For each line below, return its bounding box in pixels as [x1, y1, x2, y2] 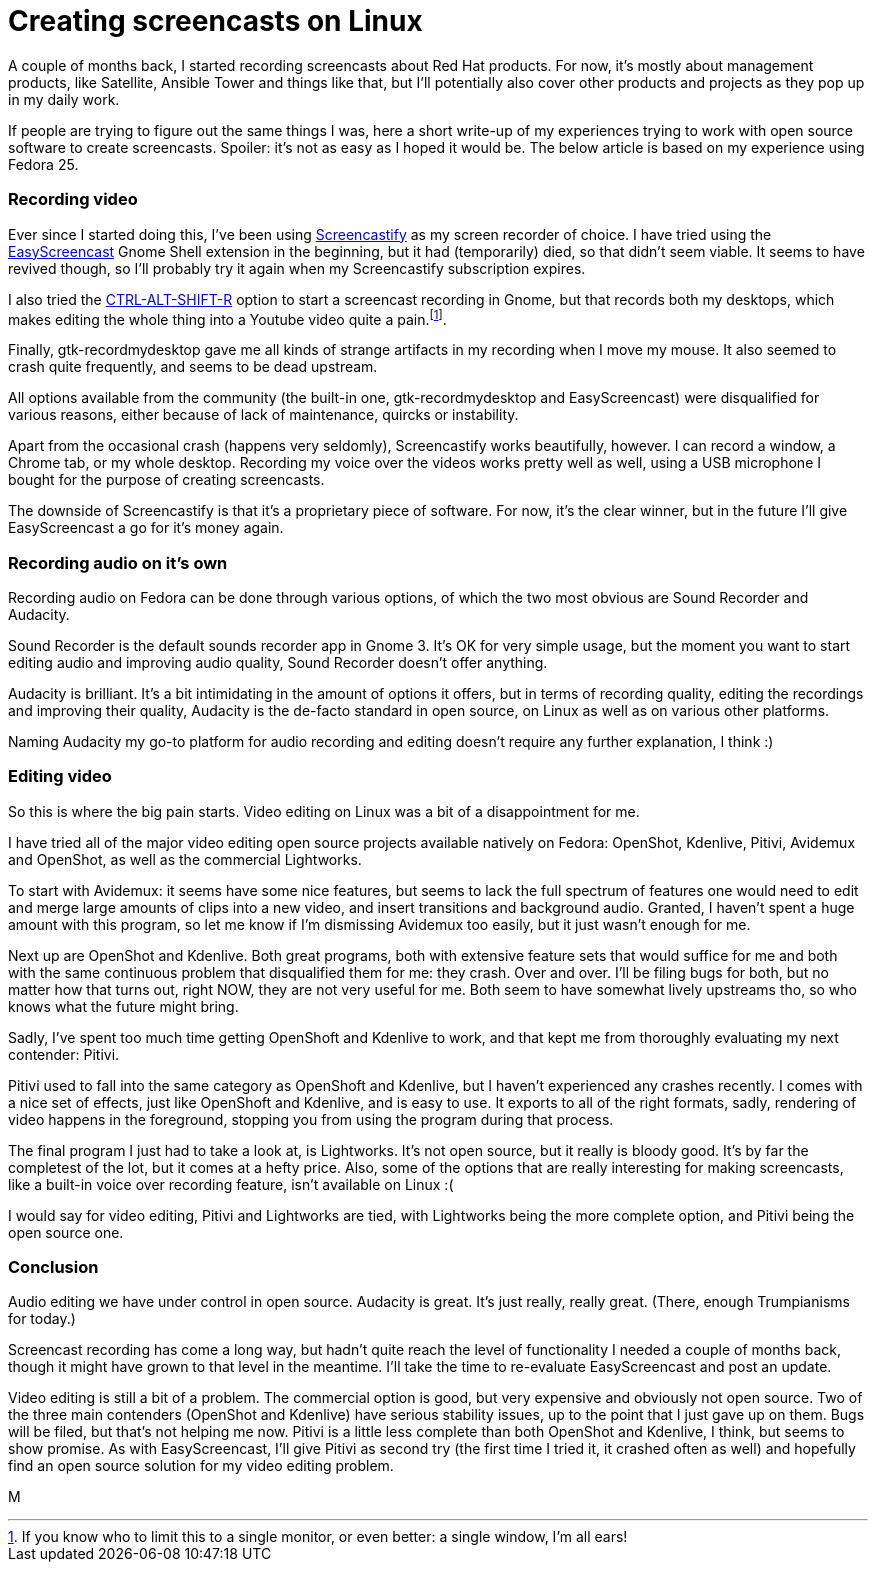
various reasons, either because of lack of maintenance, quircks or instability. [8, 406, 519, 424]
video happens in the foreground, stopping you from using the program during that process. [8, 1110, 614, 1128]
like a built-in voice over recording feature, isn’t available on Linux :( [8, 1175, 454, 1193]
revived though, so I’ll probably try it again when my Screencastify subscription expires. [8, 259, 586, 277]
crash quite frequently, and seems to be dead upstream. [8, 358, 378, 376]
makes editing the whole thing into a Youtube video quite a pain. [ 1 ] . [8, 307, 447, 328]
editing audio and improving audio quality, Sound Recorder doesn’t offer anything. [8, 653, 548, 671]
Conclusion [8, 1257, 99, 1278]
